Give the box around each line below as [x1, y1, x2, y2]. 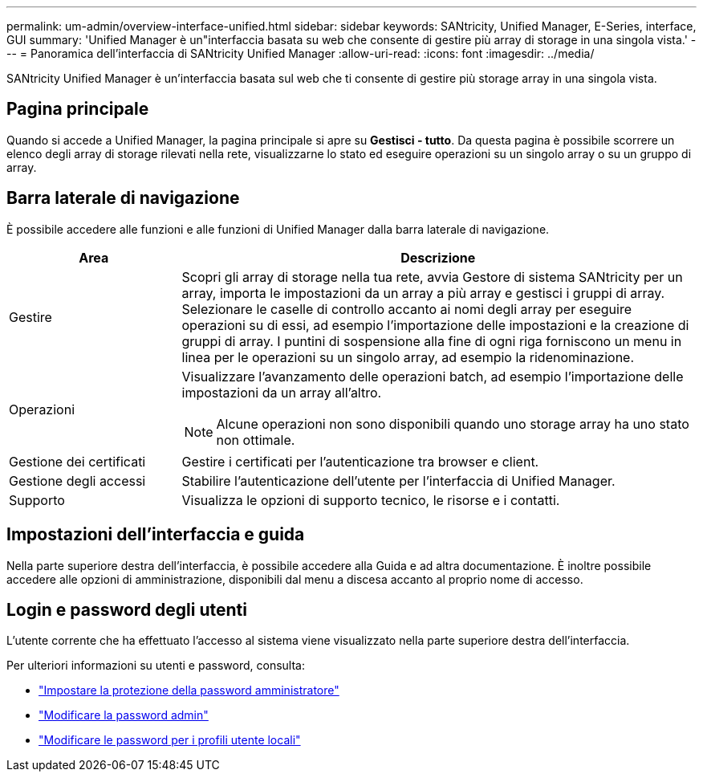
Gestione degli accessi [9, 472, 146, 489]
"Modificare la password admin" [39, 708, 209, 723]
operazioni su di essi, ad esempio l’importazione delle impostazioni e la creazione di [181, 316, 689, 333]
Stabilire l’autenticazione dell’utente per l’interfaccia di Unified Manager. [181, 472, 616, 489]
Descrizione [400, 249, 476, 266]
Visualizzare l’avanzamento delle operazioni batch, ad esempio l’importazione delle [181, 368, 684, 385]
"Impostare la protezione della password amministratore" [39, 683, 339, 698]
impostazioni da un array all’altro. [181, 384, 382, 401]
